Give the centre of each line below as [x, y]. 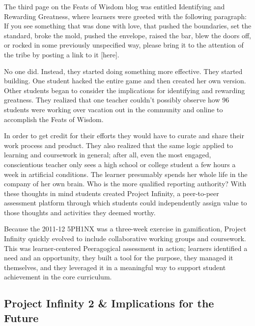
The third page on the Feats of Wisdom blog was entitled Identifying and [114, 6]
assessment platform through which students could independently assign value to [126, 203]
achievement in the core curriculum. [58, 277]
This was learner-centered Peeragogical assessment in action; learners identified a [126, 248]
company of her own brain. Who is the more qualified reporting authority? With [125, 184]
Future [21, 317]
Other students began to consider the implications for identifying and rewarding [125, 90]
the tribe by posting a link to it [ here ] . [62, 54]
